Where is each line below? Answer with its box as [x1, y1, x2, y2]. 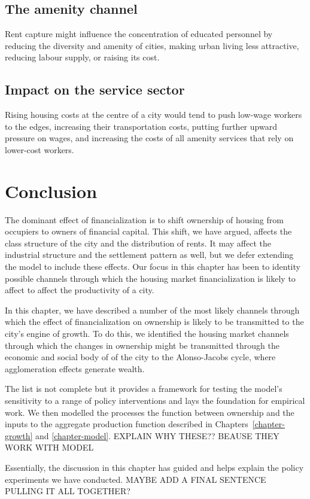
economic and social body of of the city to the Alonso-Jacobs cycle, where [5, 351, 276, 363]
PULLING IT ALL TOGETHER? [5, 485, 130, 497]
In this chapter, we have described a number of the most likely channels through [5, 303, 300, 316]
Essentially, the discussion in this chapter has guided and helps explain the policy [5, 461, 304, 473]
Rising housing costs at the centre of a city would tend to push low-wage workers [5, 108, 302, 121]
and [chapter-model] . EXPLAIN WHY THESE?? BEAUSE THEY [35, 429, 279, 442]
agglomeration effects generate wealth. [5, 362, 145, 375]
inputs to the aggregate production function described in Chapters [5, 418, 248, 430]
